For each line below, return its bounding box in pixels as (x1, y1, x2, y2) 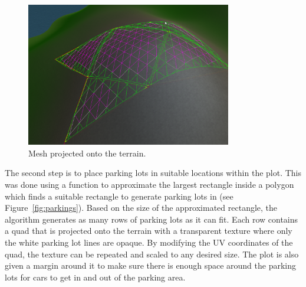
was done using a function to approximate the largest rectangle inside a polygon (5, 178, 294, 190)
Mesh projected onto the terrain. (28, 146, 146, 159)
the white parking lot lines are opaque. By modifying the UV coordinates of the (5, 236, 293, 248)
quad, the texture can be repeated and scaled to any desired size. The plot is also (5, 247, 299, 260)
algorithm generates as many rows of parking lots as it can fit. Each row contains (5, 213, 298, 225)
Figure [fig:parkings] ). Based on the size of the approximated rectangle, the (5, 201, 278, 214)
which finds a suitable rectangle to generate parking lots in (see (5, 190, 233, 202)
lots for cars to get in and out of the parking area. (5, 270, 186, 283)
